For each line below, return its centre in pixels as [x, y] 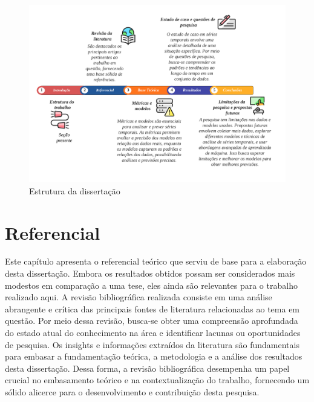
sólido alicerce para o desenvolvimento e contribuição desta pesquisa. [132, 392]
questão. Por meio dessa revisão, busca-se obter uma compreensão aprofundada [152, 321]
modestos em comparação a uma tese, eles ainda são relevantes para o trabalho [151, 285]
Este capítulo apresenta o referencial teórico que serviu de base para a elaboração [156, 261]
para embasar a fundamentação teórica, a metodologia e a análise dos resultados [154, 356]
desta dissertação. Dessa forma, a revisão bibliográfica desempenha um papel [147, 368]
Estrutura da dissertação [75, 190]
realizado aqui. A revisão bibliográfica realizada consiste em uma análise [139, 297]
